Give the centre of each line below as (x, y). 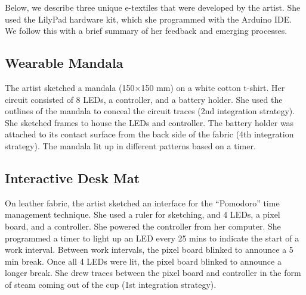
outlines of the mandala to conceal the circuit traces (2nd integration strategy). (150, 111)
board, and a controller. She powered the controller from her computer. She (143, 226)
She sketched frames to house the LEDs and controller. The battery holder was (149, 122)
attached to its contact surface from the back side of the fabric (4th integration (149, 134)
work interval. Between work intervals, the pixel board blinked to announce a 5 (149, 250)
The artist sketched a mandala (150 (70, 87)
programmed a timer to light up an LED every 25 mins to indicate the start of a (152, 238)
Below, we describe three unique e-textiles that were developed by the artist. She (153, 7)
